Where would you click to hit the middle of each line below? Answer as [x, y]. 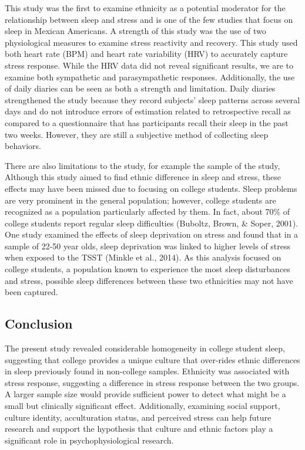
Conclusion [39, 324]
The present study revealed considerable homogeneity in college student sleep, [145, 348]
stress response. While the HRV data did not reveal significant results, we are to [149, 65]
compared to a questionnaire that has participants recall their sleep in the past [147, 122]
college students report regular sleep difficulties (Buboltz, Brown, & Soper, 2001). [152, 223]
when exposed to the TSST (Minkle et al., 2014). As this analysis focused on [143, 257]
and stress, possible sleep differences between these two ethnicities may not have [149, 280]
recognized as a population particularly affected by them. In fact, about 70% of [148, 212]
